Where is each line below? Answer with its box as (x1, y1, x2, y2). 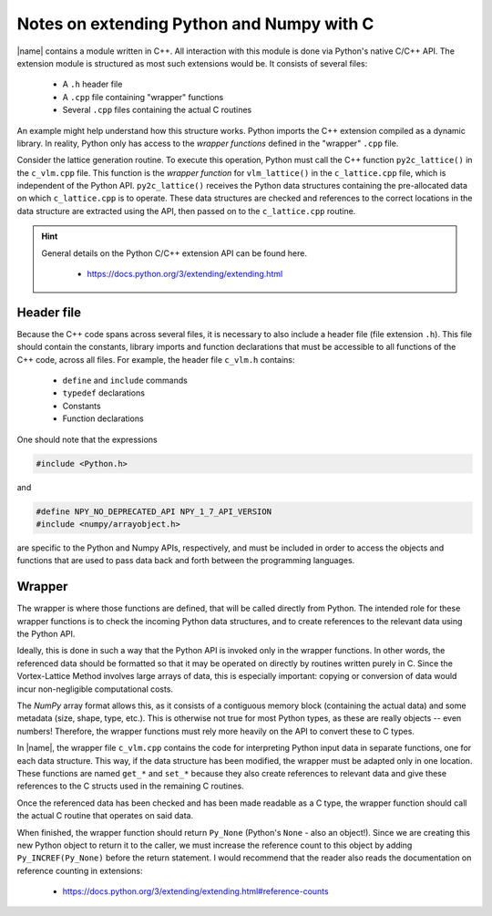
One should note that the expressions (16, 434, 159, 445)
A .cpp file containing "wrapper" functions (62, 91, 224, 102)
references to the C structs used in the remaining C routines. (16, 780, 245, 792)
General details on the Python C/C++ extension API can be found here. (41, 247, 307, 259)
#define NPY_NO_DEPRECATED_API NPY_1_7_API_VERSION (36, 506, 272, 517)
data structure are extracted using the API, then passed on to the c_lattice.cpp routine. (16, 205, 356, 216)
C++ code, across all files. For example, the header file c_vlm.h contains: (16, 354, 295, 365)
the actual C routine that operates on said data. (16, 810, 194, 821)
